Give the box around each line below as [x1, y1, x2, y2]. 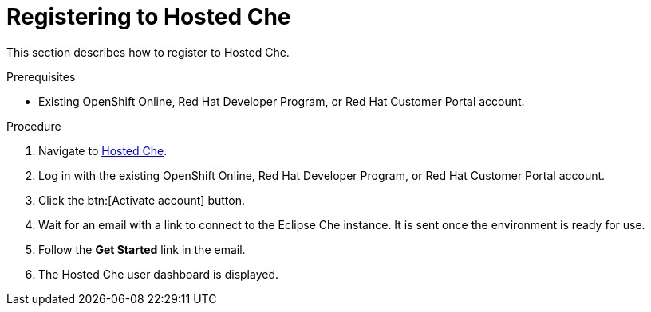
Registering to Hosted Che [6, 3, 291, 30]
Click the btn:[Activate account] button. [38, 193, 245, 207]
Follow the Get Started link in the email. [38, 242, 246, 256]
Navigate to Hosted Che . [38, 143, 168, 158]
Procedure [6, 119, 61, 133]
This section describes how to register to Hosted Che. [6, 45, 290, 59]
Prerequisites [6, 69, 76, 84]
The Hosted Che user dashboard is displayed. [38, 267, 279, 281]
